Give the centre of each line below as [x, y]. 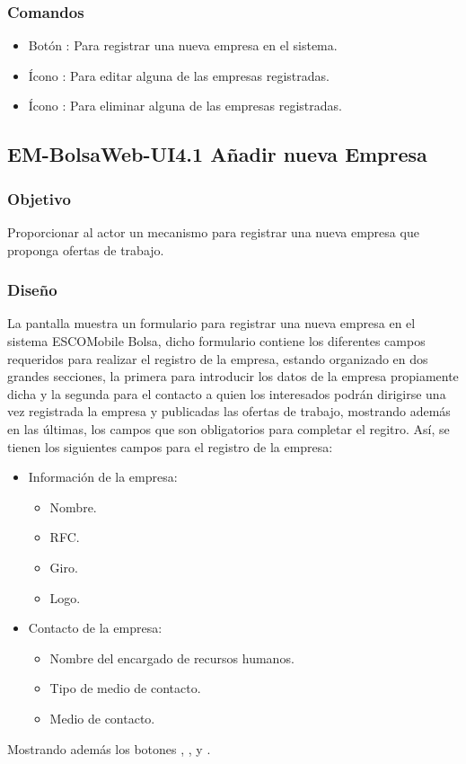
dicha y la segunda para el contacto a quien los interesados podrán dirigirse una [227, 393]
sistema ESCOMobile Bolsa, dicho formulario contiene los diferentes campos [216, 341]
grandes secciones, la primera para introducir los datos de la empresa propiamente [233, 376]
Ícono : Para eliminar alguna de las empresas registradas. [185, 106]
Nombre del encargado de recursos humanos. [172, 657]
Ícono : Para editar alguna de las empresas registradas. [179, 75]
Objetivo [39, 198]
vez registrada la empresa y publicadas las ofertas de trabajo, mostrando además [229, 411]
